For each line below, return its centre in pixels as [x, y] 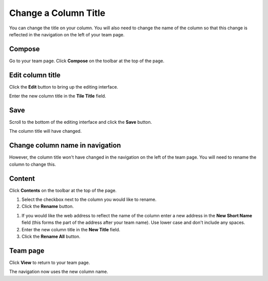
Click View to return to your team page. [50, 262]
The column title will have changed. [45, 131]
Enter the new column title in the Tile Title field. [58, 96]
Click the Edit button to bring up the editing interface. [64, 87]
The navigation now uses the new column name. [59, 272]
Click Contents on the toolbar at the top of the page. [63, 190]
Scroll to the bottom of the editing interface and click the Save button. [81, 122]
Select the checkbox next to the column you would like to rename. [89, 199]
